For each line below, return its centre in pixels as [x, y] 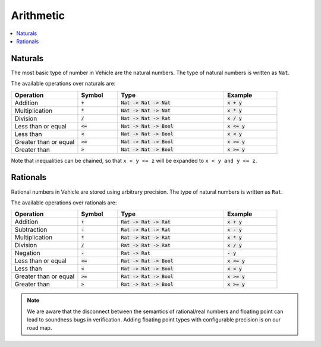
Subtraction [31, 230]
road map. [40, 328]
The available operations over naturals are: [63, 84]
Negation [28, 253]
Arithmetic [38, 15]
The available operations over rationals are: [64, 203]
